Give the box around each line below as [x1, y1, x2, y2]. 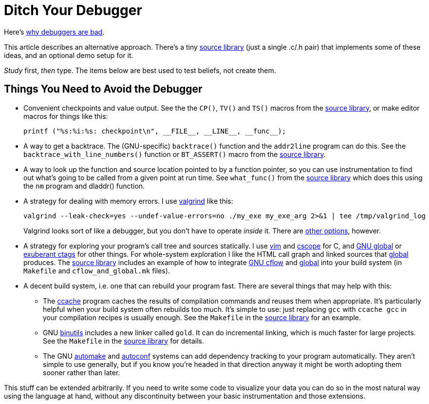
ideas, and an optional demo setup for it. [4, 51, 133, 59]
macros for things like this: [23, 112, 108, 120]
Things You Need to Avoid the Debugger [4, 83, 203, 96]
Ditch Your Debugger [4, 2, 142, 19]
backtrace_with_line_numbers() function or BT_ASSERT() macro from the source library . [23, 150, 326, 158]
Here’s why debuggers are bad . [4, 27, 105, 36]
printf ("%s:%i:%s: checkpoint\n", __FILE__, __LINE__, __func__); [23, 127, 286, 135]
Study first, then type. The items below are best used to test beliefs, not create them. [4, 66, 276, 75]
